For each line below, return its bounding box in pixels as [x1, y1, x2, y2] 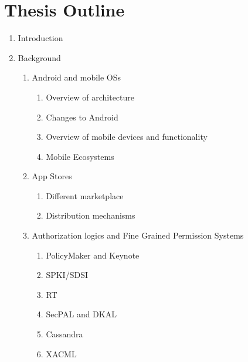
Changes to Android [46, 110, 118, 123]
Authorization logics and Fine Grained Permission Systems [32, 229, 244, 242]
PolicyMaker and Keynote [46, 249, 140, 261]
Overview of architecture [46, 90, 135, 103]
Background [18, 51, 61, 63]
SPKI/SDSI [46, 269, 88, 281]
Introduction [18, 32, 63, 44]
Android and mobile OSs [32, 71, 121, 83]
